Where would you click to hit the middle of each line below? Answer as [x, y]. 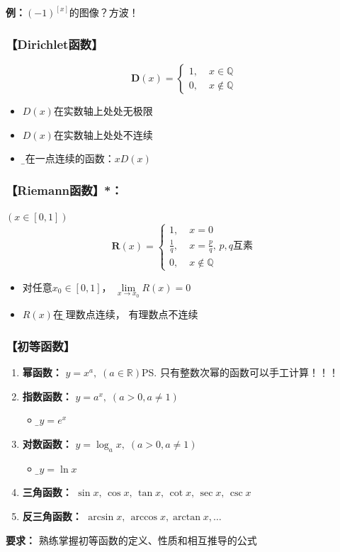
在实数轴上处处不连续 [103, 134]
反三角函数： [52, 516]
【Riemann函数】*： [64, 190]
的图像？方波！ [104, 12]
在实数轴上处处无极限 [103, 111]
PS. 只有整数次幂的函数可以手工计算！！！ [240, 372]
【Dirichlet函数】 [55, 44]
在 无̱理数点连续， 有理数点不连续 [125, 314]
